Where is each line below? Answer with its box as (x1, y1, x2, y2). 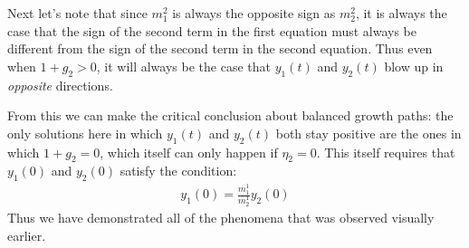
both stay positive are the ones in (275, 123, 462, 142)
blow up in (384, 56, 444, 75)
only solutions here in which (7, 123, 163, 142)
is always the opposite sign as (172, 4, 336, 22)
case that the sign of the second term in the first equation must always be (7, 21, 416, 40)
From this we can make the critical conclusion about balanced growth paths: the (7, 106, 454, 125)
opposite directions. (7, 75, 113, 94)
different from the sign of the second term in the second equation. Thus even (7, 39, 433, 58)
